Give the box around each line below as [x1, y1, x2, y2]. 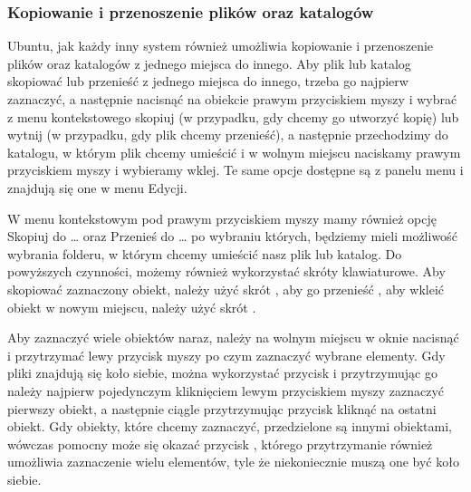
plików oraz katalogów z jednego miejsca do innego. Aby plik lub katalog [7, 53, 411, 72]
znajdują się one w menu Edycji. [7, 178, 187, 197]
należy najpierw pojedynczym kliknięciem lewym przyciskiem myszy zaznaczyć [7, 381, 445, 400]
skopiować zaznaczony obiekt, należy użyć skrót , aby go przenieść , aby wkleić [7, 279, 445, 298]
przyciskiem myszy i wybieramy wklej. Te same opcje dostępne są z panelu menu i [7, 160, 464, 179]
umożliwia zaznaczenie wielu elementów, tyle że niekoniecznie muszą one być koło [7, 452, 459, 471]
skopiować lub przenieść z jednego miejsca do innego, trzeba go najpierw [7, 72, 409, 91]
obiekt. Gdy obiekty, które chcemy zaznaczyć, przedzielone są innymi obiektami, [7, 417, 453, 436]
